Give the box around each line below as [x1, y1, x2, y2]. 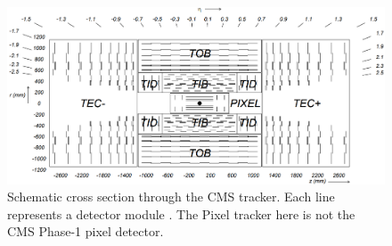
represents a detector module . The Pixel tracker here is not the [7, 204, 355, 223]
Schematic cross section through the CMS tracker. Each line [7, 187, 335, 206]
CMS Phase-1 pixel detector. [7, 222, 164, 241]
